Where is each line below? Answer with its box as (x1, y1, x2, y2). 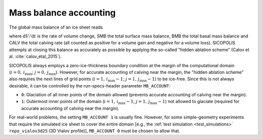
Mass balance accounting (9, 7, 116, 18)
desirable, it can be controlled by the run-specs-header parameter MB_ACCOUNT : (9, 83, 170, 88)
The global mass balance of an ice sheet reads (9, 24, 103, 30)
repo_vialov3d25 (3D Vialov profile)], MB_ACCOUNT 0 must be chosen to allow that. (9, 128, 180, 134)
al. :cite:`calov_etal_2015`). (9, 53, 62, 59)
